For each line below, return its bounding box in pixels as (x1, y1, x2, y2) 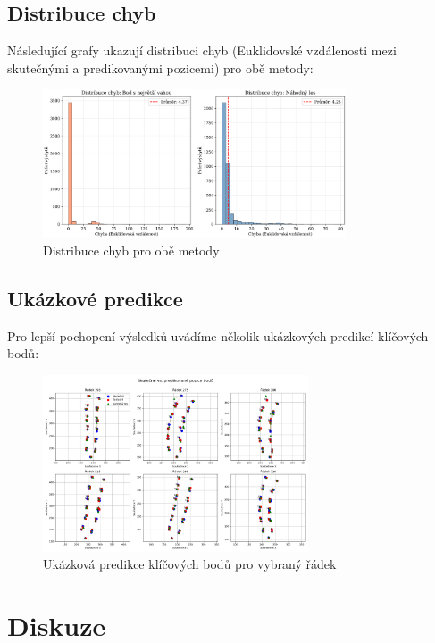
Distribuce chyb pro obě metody (43, 240, 220, 259)
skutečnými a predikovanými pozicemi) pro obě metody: (7, 58, 314, 77)
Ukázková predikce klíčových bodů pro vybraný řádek (43, 555, 337, 573)
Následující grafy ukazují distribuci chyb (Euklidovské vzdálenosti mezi (7, 41, 397, 60)
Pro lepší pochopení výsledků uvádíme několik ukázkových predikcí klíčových (7, 326, 429, 345)
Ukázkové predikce (7, 284, 183, 312)
